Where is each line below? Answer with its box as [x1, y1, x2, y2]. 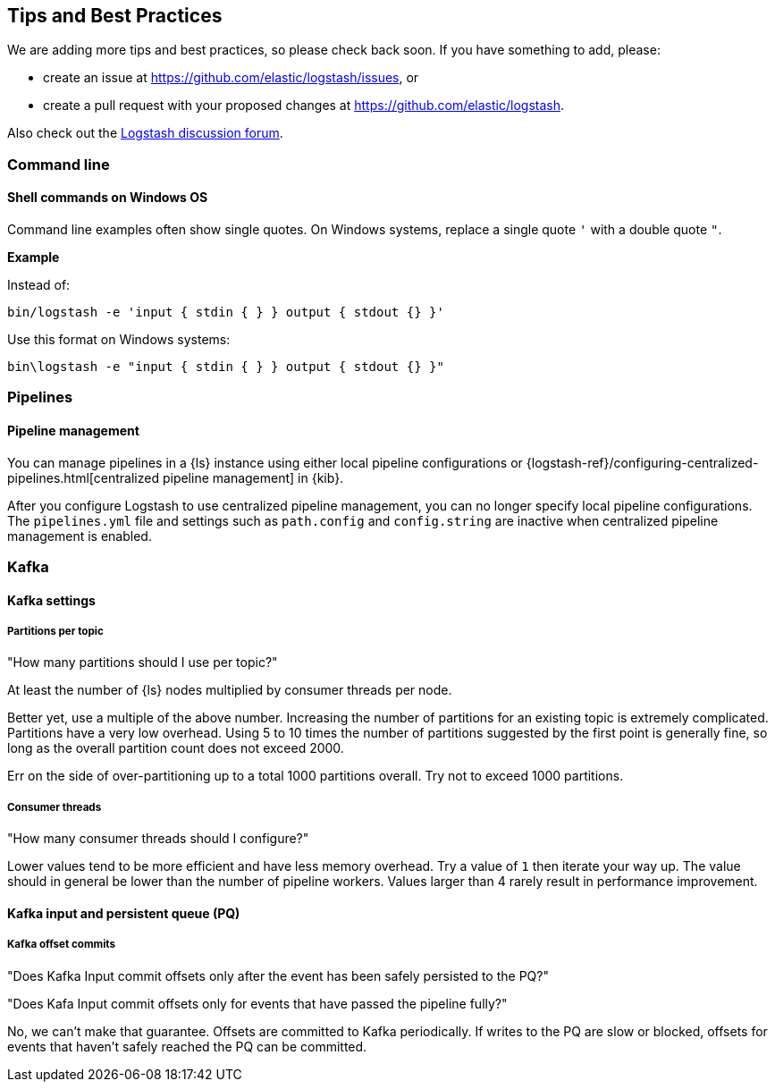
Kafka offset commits [7, 938, 115, 951]
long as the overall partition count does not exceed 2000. [7, 740, 344, 756]
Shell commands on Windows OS [7, 190, 208, 206]
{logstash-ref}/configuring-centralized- [526, 454, 759, 470]
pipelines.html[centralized [7, 469, 159, 485]
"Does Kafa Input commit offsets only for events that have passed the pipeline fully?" [7, 995, 508, 1011]
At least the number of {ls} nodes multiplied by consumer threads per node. [7, 682, 452, 698]
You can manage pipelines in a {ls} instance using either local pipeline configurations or [7, 454, 523, 470]
